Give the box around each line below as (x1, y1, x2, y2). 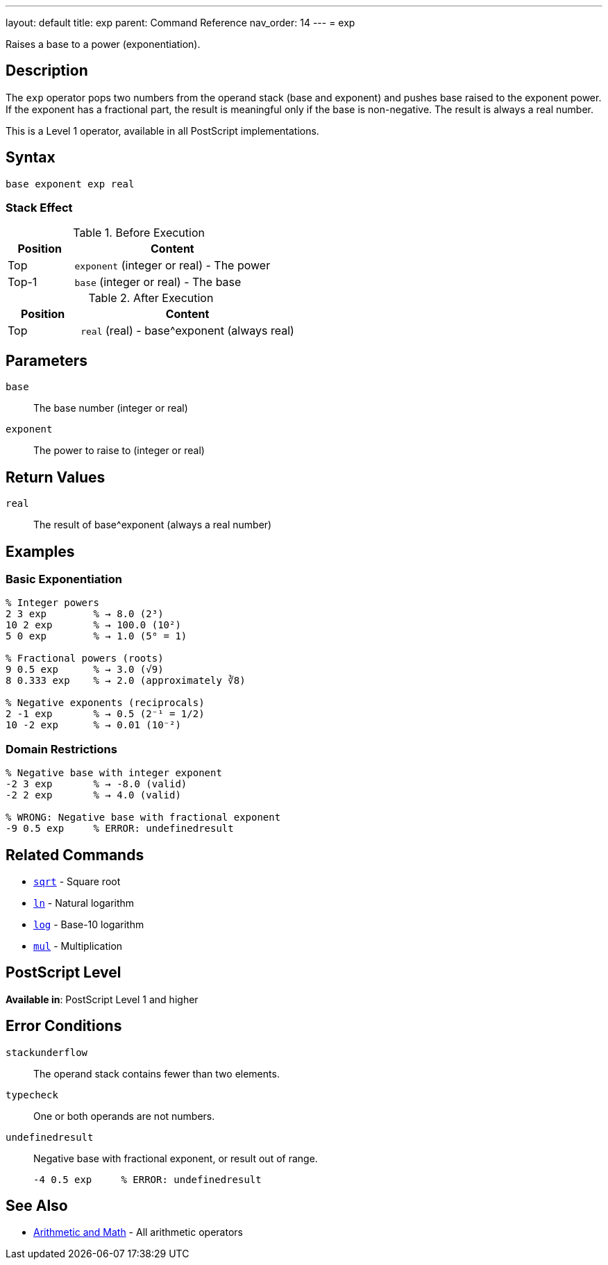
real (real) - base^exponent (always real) (81, 324, 294, 338)
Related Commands (6, 846, 144, 864)
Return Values (6, 468, 105, 486)
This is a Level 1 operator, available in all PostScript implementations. (6, 124, 319, 137)
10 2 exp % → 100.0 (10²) (6, 619, 181, 631)
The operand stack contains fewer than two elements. (33, 1067, 280, 1080)
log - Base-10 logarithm (33, 918, 144, 930)
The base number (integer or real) (33, 402, 188, 414)
